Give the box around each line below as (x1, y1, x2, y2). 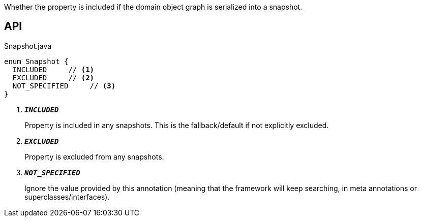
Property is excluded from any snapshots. (24, 152, 164, 161)
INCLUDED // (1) (12, 65, 95, 74)
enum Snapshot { (4, 57, 69, 66)
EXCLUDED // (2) (12, 73, 95, 82)
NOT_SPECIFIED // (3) (12, 81, 116, 90)
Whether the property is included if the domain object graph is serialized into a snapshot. (4, 3, 303, 11)
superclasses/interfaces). (24, 192, 110, 201)
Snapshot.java (4, 41, 52, 50)
